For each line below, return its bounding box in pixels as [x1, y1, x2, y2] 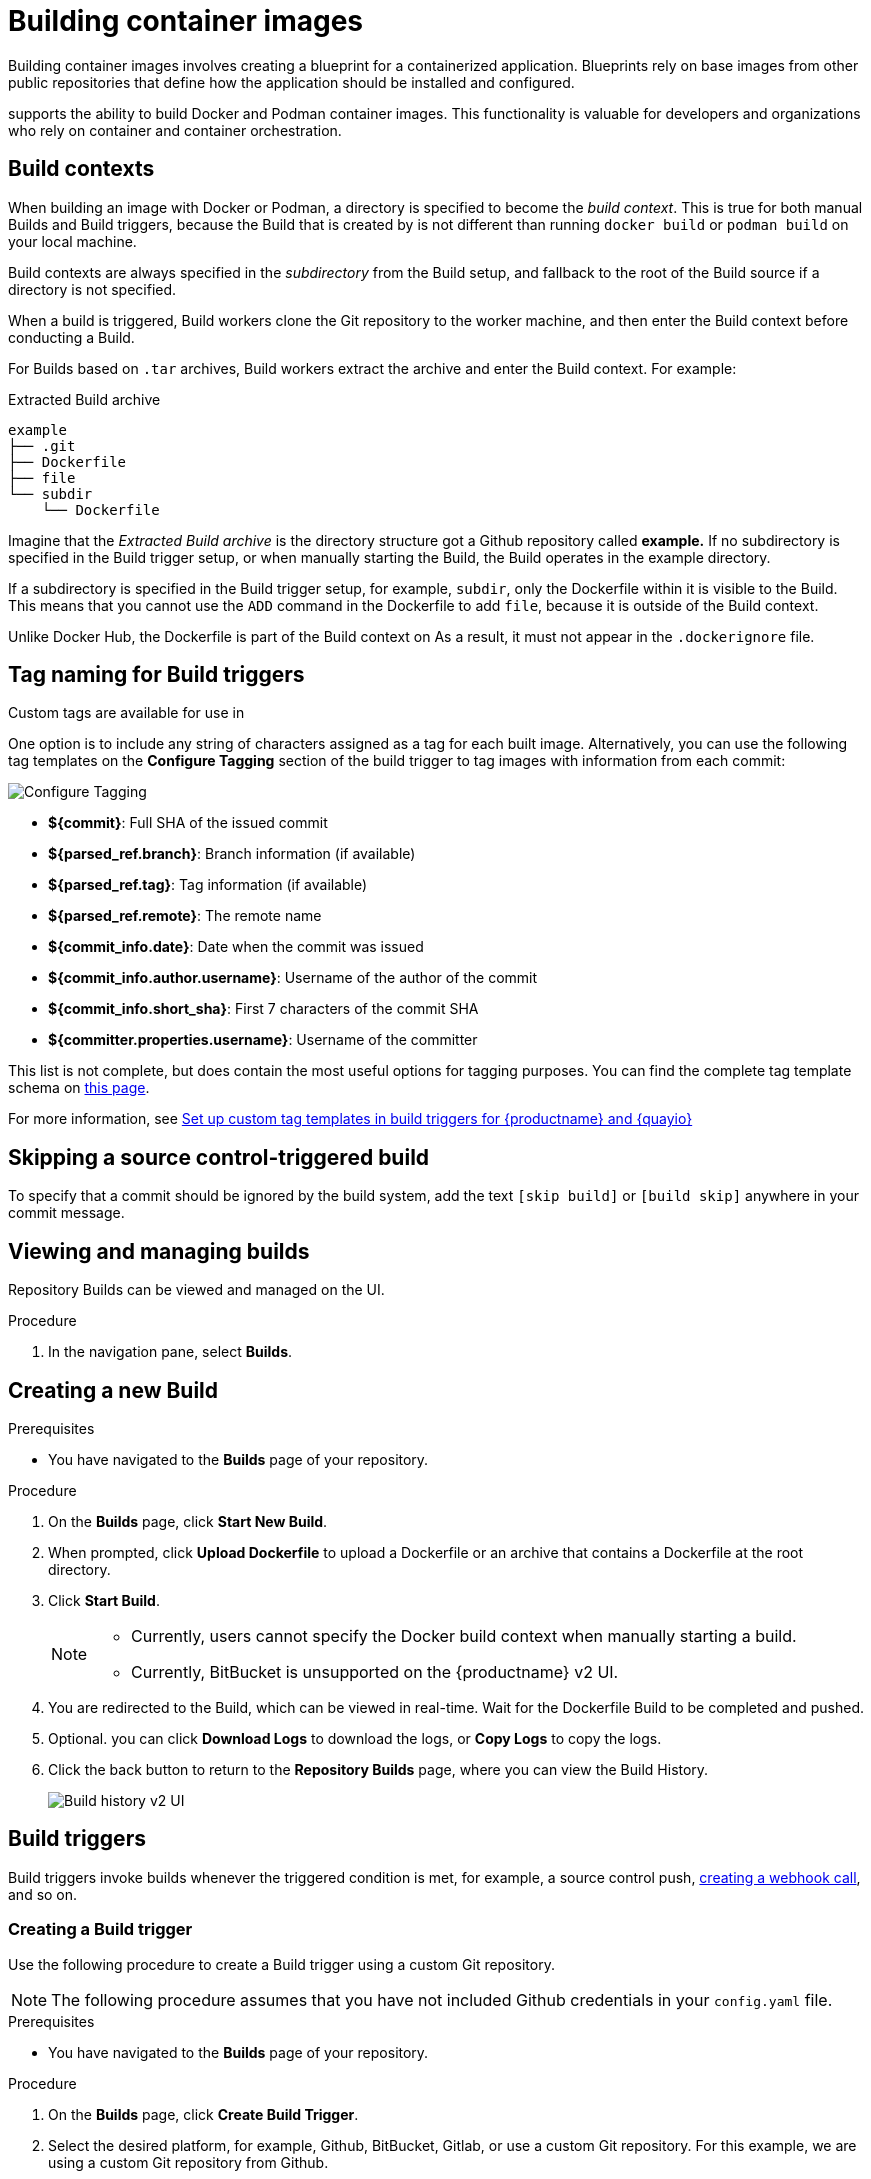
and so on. [8, 1885, 78, 1903]
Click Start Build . [48, 1591, 160, 1609]
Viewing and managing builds [8, 1238, 310, 1264]
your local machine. [8, 232, 137, 250]
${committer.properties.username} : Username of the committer [48, 1031, 478, 1049]
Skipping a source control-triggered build [8, 1144, 430, 1170]
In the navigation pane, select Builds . [48, 1343, 293, 1361]
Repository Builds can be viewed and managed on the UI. [8, 1281, 385, 1299]
